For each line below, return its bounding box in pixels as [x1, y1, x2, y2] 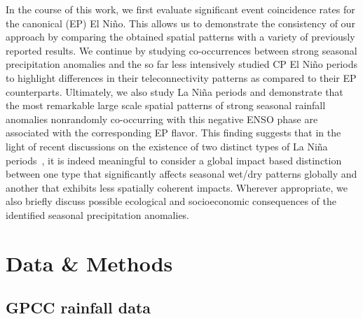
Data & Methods [6, 248, 173, 277]
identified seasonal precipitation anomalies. [6, 207, 190, 222]
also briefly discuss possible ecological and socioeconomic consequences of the [6, 194, 337, 208]
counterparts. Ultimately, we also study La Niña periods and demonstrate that [6, 84, 343, 99]
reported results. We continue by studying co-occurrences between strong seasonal [6, 43, 357, 57]
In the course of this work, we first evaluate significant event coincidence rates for [6, 2, 355, 16]
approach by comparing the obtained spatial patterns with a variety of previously [6, 29, 355, 44]
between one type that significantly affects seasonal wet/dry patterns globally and [6, 166, 357, 181]
